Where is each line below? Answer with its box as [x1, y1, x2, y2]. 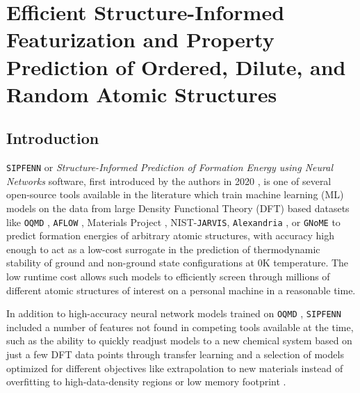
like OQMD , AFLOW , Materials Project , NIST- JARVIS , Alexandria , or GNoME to [6, 214, 341, 229]
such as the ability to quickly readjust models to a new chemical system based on [6, 333, 352, 348]
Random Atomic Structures [6, 79, 277, 108]
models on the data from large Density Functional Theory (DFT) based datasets [6, 200, 350, 215]
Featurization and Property [6, 25, 275, 54]
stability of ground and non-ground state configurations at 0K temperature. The [6, 255, 349, 270]
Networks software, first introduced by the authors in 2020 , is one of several [6, 173, 332, 188]
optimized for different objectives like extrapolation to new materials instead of [6, 360, 343, 375]
